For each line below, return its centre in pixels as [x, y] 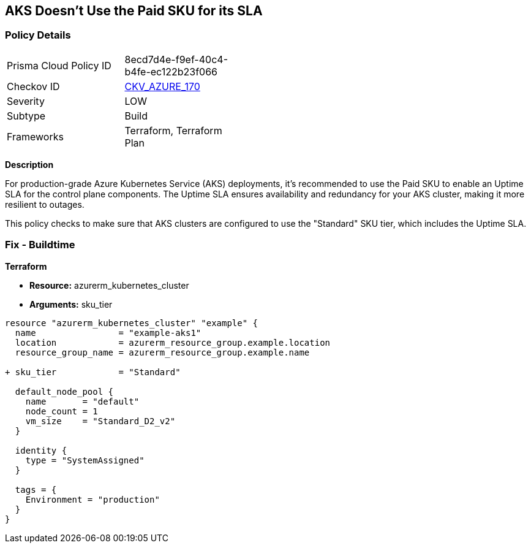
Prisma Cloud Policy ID [59, 65]
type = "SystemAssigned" [85, 460]
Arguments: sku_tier [71, 304]
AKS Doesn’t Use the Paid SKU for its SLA [134, 11]
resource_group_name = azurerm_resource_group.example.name [162, 352]
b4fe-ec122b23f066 [171, 71]
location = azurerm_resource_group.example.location [173, 342]
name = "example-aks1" [108, 333]
